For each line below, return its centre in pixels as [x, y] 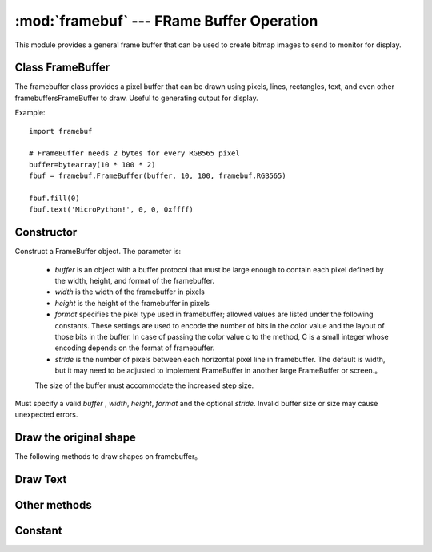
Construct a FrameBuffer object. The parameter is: [98, 252]
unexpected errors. [46, 415]
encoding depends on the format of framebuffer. [135, 348]
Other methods [53, 505]
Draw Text [41, 479]
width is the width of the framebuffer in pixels [130, 292]
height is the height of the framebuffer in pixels [132, 303]
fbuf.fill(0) [54, 198]
